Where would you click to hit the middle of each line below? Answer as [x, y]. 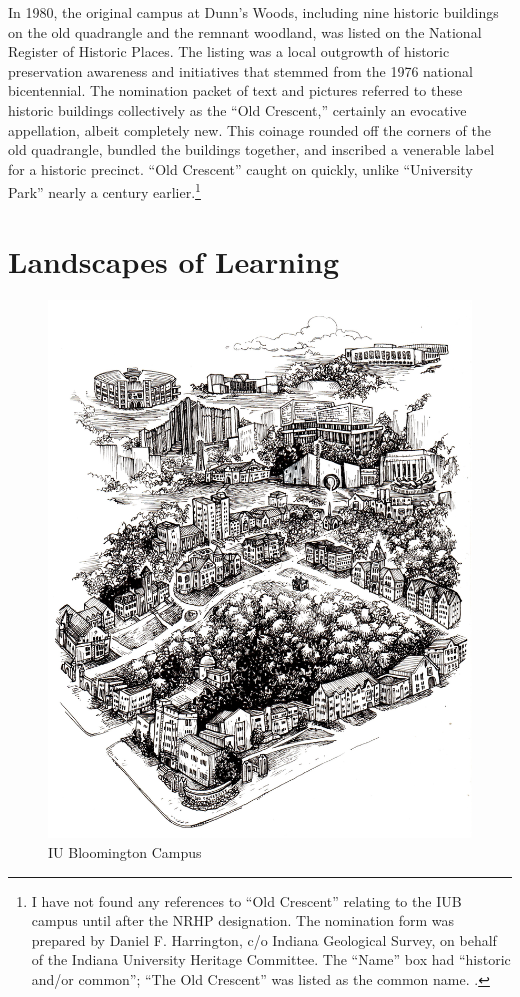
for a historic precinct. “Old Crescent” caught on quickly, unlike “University [240, 168]
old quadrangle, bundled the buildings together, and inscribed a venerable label [251, 149]
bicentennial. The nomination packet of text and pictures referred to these [235, 90]
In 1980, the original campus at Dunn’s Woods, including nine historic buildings [253, 12]
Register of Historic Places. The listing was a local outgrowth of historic [229, 51]
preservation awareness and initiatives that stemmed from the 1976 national [240, 70]
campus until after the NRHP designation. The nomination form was [243, 920]
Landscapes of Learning [173, 260]
